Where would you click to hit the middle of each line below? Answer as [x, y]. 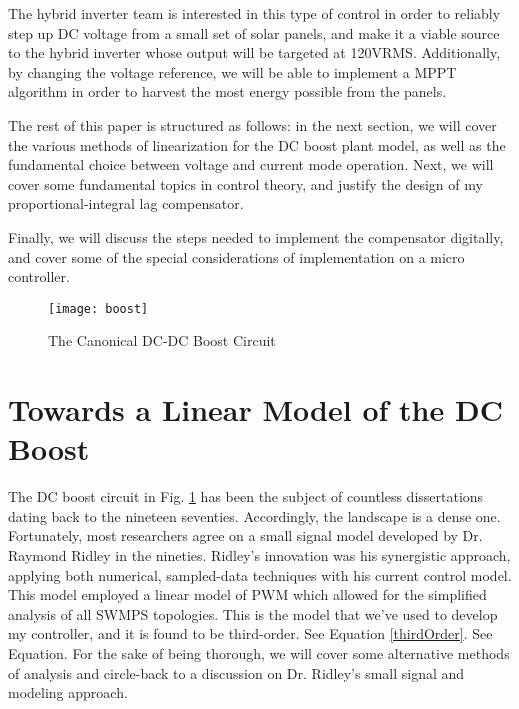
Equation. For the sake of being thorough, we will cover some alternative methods [259, 653]
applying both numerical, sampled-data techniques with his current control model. [260, 574]
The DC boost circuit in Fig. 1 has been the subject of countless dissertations [246, 496]
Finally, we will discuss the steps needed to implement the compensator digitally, [256, 236]
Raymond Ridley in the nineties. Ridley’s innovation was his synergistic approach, [259, 555]
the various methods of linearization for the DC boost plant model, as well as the [257, 144]
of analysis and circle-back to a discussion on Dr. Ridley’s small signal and [236, 672]
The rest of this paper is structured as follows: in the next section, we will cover [252, 124]
